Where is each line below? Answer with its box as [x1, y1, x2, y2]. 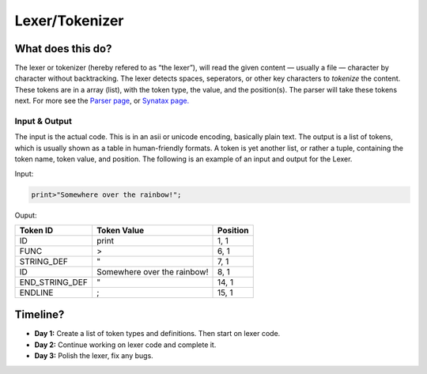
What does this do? [14, 42, 112, 55]
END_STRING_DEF [19, 277, 89, 288]
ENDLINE [19, 287, 54, 298]
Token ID [19, 225, 54, 236]
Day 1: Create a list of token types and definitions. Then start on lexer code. [34, 329, 281, 338]
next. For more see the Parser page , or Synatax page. [14, 96, 190, 106]
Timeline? [14, 308, 65, 322]
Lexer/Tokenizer [14, 12, 124, 29]
